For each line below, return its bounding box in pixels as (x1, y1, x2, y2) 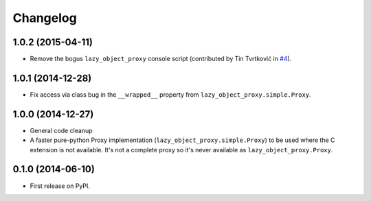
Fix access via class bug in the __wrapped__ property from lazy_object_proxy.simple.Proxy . (30, 90, 312, 99)
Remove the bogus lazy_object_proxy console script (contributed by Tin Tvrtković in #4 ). (30, 55, 292, 63)
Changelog (12, 10, 77, 25)
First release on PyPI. (30, 182, 91, 190)
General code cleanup (30, 126, 93, 134)
